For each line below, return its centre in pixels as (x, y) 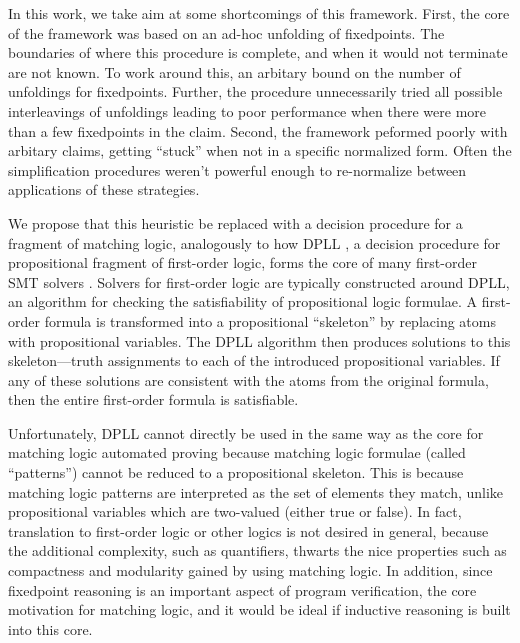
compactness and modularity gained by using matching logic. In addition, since (250, 570)
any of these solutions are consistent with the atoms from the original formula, (248, 379)
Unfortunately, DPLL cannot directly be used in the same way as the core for (246, 432)
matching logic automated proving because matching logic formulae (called (237, 452)
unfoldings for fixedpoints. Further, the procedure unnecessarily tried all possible (255, 91)
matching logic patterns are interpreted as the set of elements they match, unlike (256, 491)
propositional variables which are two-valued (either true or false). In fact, (235, 511)
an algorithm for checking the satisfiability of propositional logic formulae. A (243, 301)
